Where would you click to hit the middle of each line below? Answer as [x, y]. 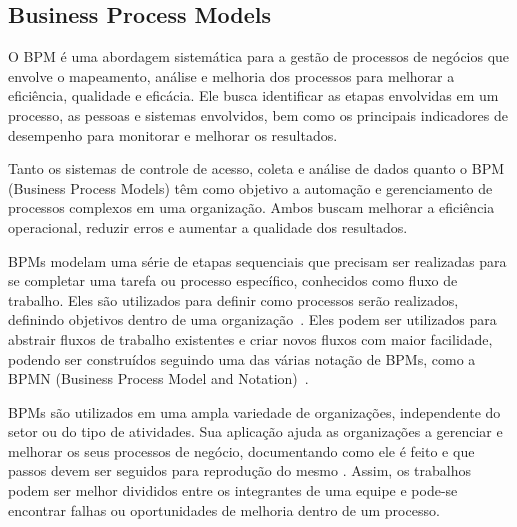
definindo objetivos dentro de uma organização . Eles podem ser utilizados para [252, 319]
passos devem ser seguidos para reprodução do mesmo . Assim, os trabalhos [239, 470]
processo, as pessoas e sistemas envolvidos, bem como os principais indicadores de [258, 114]
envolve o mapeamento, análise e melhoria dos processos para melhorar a [231, 75]
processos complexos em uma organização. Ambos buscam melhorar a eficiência [251, 207]
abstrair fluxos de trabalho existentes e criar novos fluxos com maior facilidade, [250, 338]
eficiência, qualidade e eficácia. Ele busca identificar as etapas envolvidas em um [253, 95]
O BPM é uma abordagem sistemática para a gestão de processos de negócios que [259, 56]
